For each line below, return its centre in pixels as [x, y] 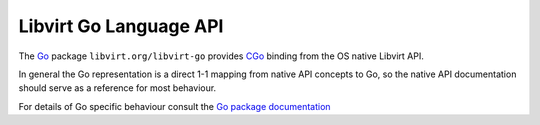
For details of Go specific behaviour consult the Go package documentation [174, 106]
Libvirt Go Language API [121, 26]
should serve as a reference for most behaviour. [117, 88]
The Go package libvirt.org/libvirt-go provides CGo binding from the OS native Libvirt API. [221, 56]
